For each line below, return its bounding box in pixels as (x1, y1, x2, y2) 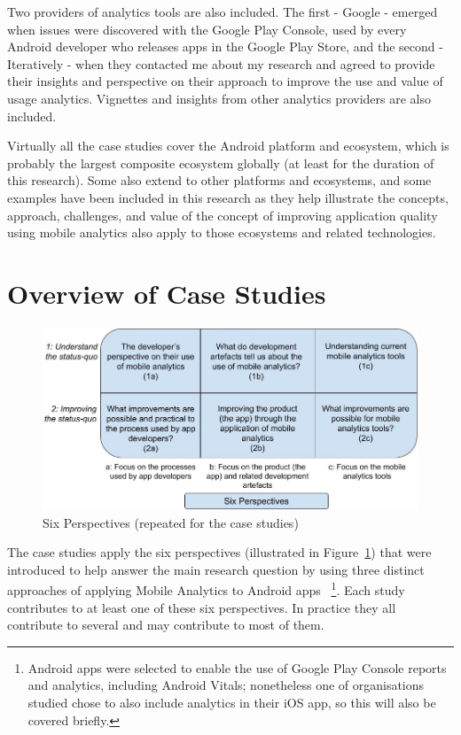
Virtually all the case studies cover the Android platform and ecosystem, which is (7, 136, 449, 155)
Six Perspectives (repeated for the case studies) (43, 513, 299, 531)
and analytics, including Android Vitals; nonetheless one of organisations (27, 676, 425, 694)
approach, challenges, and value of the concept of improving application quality (7, 205, 438, 224)
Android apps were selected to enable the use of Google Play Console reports (27, 658, 447, 677)
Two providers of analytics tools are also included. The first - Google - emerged (7, 3, 438, 20)
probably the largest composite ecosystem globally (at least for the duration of (7, 153, 434, 172)
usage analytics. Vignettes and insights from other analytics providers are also (7, 89, 431, 107)
